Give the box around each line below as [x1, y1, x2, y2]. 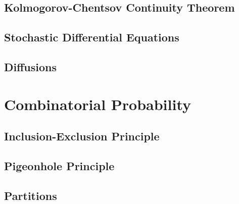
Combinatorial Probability [4, 93, 192, 114]
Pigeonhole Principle [4, 158, 115, 173]
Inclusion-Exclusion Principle [4, 128, 160, 144]
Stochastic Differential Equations [4, 29, 179, 45]
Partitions [4, 187, 57, 203]
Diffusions [4, 59, 57, 74]
